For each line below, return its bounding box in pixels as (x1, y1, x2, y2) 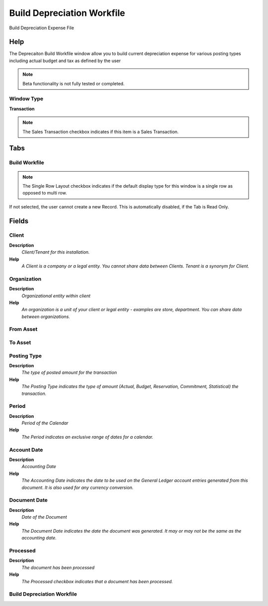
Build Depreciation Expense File (9, 25, 74, 31)
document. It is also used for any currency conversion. (21, 484, 134, 490)
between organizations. (21, 313, 70, 320)
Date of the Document (21, 514, 67, 520)
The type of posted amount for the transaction (21, 370, 117, 376)
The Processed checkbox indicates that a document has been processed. (21, 578, 173, 584)
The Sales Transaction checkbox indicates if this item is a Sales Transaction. (22, 129, 179, 135)
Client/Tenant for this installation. (21, 249, 90, 255)
